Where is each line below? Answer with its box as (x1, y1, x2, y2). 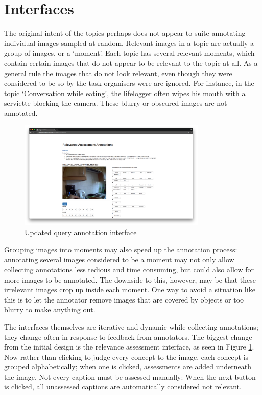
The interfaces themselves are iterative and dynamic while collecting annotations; (4, 321, 258, 332)
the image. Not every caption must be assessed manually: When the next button (4, 371, 256, 382)
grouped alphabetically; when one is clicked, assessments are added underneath (4, 361, 251, 372)
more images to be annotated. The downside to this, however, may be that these (4, 274, 256, 285)
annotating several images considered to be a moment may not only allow (4, 254, 234, 265)
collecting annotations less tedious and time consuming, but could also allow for (4, 264, 254, 274)
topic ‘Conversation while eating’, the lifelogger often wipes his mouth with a (4, 87, 246, 98)
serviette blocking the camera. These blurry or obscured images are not (4, 98, 227, 108)
